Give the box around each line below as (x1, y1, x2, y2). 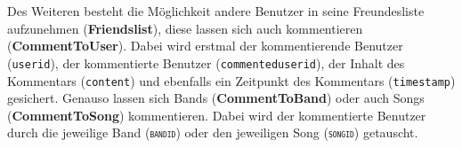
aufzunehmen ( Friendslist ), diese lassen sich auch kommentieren (7, 19, 363, 37)
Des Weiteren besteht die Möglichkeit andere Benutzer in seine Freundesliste (7, 2, 425, 20)
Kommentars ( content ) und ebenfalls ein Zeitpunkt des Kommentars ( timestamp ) (7, 71, 456, 90)
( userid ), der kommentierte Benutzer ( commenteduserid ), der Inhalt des (7, 53, 405, 72)
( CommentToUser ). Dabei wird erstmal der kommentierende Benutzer (7, 36, 403, 55)
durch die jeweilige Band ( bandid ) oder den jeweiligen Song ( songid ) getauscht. (7, 123, 418, 142)
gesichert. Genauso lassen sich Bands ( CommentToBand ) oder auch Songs (7, 89, 425, 107)
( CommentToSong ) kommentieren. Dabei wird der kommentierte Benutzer (7, 105, 426, 124)
